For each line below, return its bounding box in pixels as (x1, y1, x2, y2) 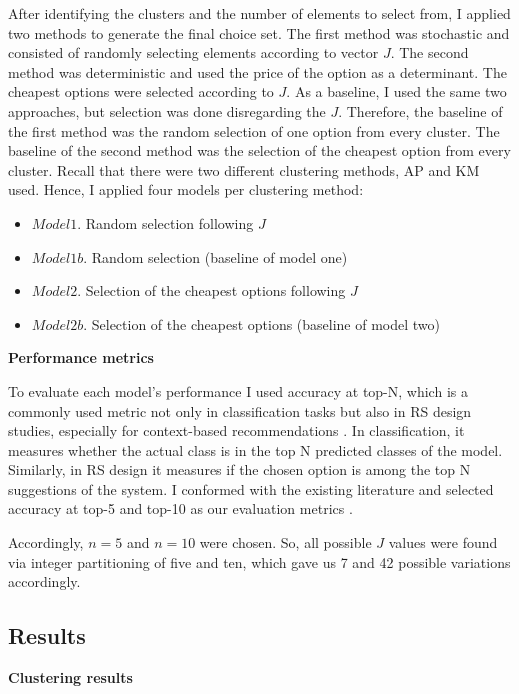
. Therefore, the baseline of (338, 100, 503, 121)
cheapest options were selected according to (8, 81, 274, 102)
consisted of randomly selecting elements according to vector (8, 42, 379, 63)
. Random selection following (77, 212, 254, 233)
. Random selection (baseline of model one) (83, 246, 348, 267)
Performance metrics (8, 347, 154, 368)
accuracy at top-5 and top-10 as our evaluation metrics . (8, 498, 353, 519)
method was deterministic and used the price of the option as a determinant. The (8, 61, 507, 82)
